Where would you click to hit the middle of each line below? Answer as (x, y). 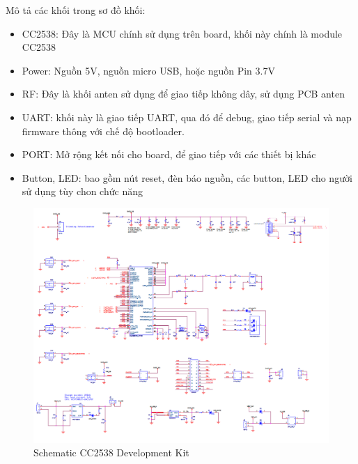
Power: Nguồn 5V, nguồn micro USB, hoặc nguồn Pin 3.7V (148, 70)
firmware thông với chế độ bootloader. (103, 131)
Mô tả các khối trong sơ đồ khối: (76, 10)
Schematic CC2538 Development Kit (111, 453)
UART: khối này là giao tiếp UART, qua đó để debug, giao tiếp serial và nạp (187, 117)
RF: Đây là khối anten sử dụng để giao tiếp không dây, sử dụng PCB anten (183, 94)
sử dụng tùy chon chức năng (82, 191)
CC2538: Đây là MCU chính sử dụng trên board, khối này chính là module (182, 33)
